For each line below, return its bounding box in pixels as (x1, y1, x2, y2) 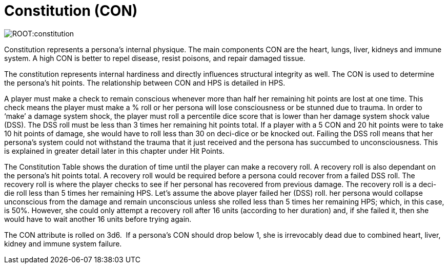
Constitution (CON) (4, 2, 138, 19)
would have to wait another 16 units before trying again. (4, 214, 192, 223)
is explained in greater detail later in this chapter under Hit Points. (4, 146, 225, 155)
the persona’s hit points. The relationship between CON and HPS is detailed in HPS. (4, 78, 286, 87)
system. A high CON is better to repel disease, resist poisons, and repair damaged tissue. (4, 53, 306, 63)
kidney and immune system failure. (4, 239, 122, 248)
